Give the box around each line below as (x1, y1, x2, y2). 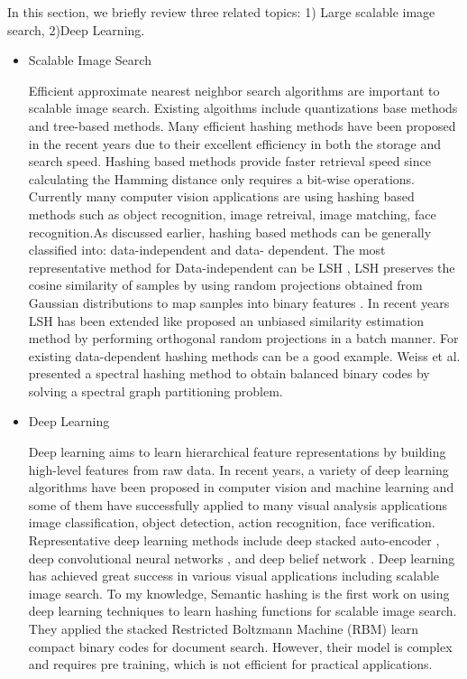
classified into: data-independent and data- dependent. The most (28, 240, 386, 259)
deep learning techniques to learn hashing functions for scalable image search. (28, 601, 457, 620)
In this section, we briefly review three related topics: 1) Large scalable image (7, 3, 435, 21)
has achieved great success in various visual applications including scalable (28, 566, 440, 585)
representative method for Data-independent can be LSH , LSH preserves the (28, 257, 455, 276)
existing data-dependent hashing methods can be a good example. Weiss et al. (28, 346, 461, 365)
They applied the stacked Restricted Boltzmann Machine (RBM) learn (28, 619, 419, 637)
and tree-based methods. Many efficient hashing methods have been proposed (28, 116, 456, 135)
